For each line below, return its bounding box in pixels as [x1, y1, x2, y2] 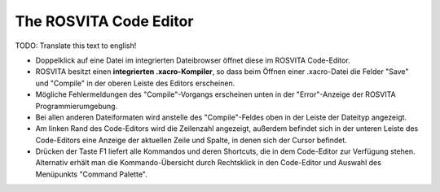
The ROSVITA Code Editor [15, 12, 194, 30]
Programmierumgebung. [35, 101, 118, 111]
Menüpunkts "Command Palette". [35, 169, 147, 179]
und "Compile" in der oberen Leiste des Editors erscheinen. [35, 78, 235, 88]
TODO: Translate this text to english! [15, 41, 137, 50]
